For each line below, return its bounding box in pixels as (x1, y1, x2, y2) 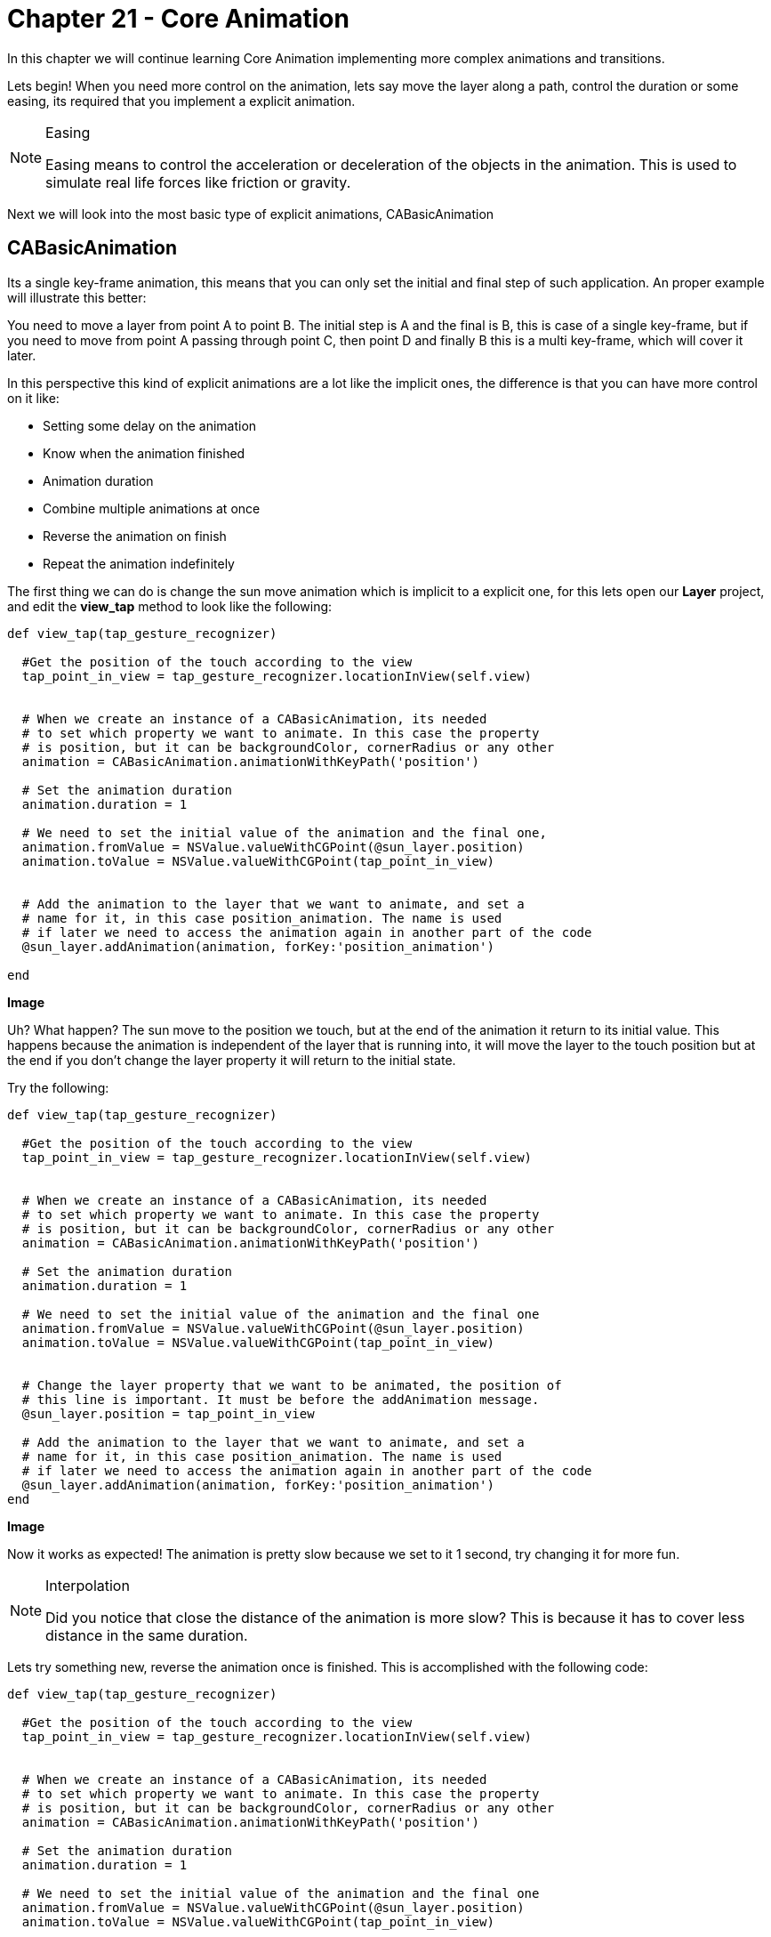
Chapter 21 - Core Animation (7, 4, 349, 34)
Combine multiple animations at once (43, 500, 261, 516)
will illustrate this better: (7, 289, 147, 305)
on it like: (7, 390, 60, 406)
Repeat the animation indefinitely (43, 555, 235, 571)
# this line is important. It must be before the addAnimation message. (21, 1392, 540, 1407)
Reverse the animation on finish (43, 528, 227, 544)
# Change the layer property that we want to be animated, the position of (21, 1377, 562, 1392)
